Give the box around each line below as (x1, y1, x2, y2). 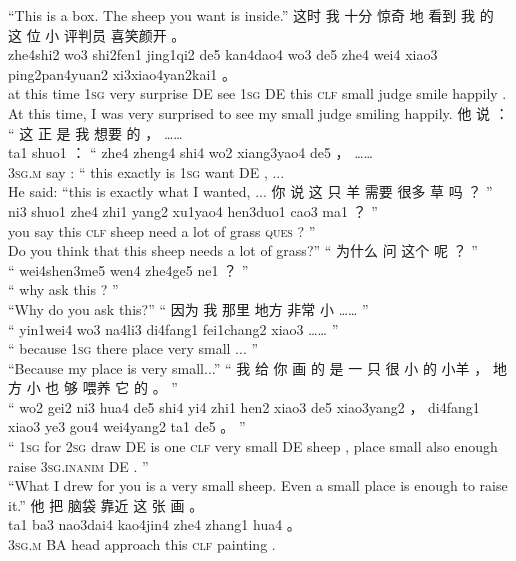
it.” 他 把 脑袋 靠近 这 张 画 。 (8, 494, 204, 515)
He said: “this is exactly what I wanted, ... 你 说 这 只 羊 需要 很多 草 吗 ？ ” (8, 181, 493, 202)
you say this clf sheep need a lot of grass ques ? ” (8, 220, 316, 241)
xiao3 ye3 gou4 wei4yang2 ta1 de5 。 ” (8, 416, 246, 437)
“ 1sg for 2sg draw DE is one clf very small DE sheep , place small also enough (8, 436, 498, 457)
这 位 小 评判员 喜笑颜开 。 (8, 24, 186, 45)
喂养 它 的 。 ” (82, 377, 178, 398)
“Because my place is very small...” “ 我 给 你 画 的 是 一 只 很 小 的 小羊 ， (8, 357, 489, 378)
